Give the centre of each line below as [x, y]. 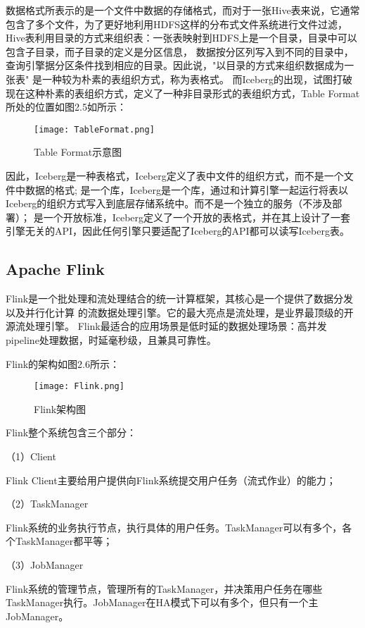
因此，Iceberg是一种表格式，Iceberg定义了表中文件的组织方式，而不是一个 [175, 176]
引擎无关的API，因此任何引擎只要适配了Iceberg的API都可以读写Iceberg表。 [178, 231]
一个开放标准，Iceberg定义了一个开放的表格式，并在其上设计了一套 [197, 217]
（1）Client [31, 456]
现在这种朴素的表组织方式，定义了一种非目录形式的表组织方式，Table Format [183, 93]
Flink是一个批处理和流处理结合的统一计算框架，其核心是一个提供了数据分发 [180, 298]
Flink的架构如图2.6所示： [63, 363]
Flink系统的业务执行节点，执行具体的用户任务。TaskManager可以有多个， [174, 527]
